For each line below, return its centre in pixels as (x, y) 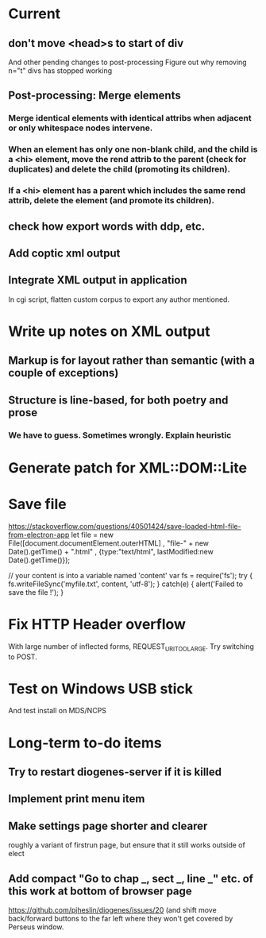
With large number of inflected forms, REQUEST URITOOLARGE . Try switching (131, 647)
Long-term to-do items (85, 743)
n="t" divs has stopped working (60, 71)
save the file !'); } (36, 592)
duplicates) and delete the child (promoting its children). (119, 169)
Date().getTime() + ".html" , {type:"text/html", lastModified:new (111, 551)
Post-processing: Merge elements (94, 96)
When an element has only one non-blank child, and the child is (133, 149)
